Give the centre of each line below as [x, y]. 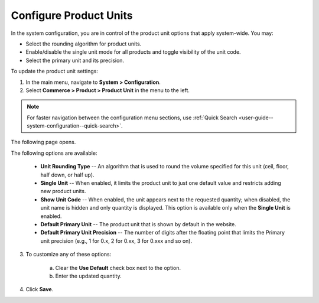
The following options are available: [54, 153]
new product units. [63, 191]
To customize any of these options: [69, 255]
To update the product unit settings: [55, 71]
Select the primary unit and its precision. [75, 60]
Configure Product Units [72, 15]
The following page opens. [43, 142]
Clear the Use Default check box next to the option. [118, 268]
